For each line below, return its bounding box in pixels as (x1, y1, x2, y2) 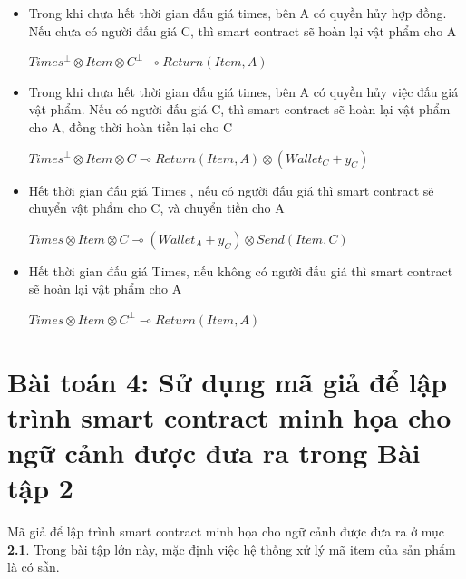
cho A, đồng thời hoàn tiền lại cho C (28, 117, 233, 136)
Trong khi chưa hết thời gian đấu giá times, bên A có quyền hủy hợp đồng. (28, 4, 447, 22)
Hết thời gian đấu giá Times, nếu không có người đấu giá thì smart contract (28, 261, 453, 280)
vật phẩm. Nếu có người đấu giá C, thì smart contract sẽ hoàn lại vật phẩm (28, 100, 451, 119)
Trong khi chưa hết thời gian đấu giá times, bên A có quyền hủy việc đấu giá (28, 82, 459, 101)
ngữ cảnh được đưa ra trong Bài (7, 434, 421, 471)
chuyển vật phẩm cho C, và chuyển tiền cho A (28, 198, 285, 217)
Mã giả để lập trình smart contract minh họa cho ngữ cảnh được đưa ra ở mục (7, 522, 445, 541)
